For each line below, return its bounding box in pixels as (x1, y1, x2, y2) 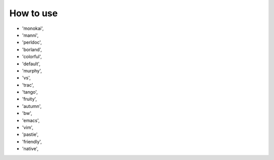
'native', (22, 146, 39, 152)
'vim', (22, 125, 33, 131)
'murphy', (22, 67, 42, 73)
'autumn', (22, 103, 42, 109)
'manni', (22, 32, 39, 38)
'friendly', (22, 138, 42, 144)
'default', (22, 61, 41, 67)
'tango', (22, 89, 38, 95)
